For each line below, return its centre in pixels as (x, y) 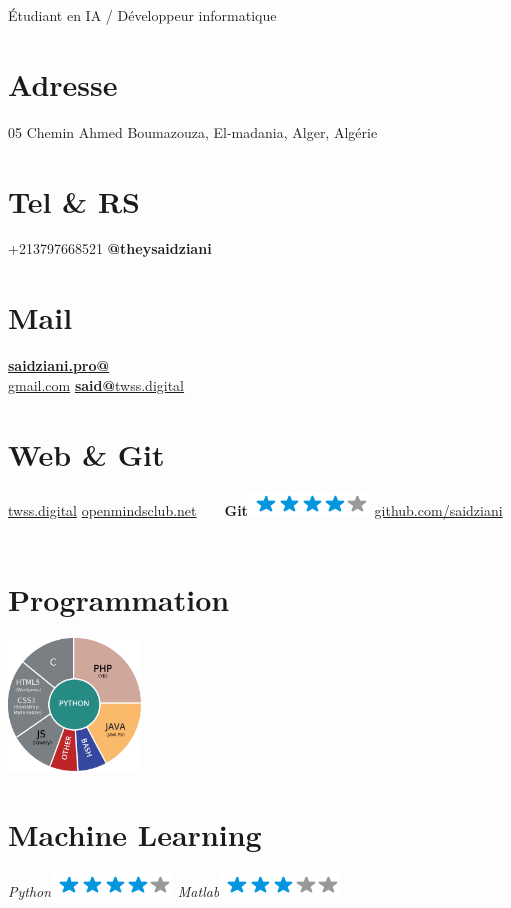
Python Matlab (114, 890)
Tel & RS (74, 200)
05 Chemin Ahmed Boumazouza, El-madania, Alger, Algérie (193, 131)
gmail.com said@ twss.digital (96, 384)
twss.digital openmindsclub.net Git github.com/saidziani (255, 510)
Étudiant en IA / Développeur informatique (142, 15)
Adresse (63, 83)
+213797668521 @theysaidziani (110, 248)
